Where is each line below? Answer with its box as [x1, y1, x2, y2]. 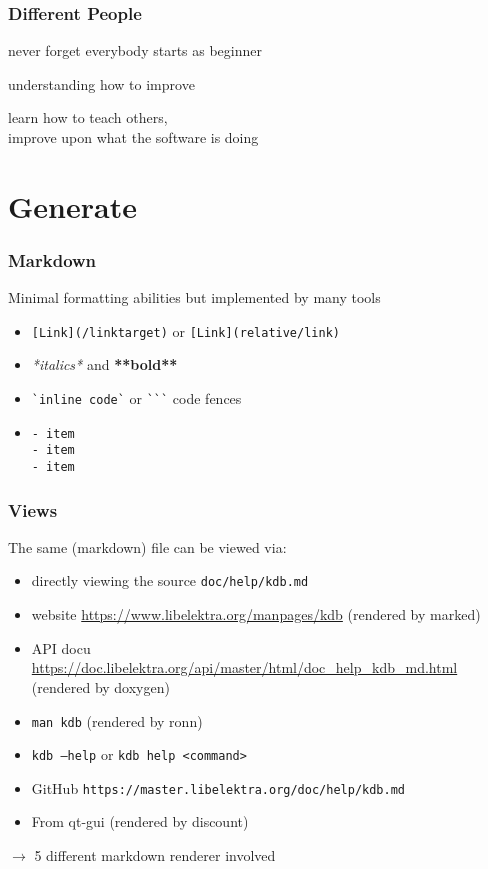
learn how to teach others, [8, 107, 168, 128]
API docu [31, 637, 91, 658]
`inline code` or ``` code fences [31, 388, 242, 409]
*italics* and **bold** [31, 354, 178, 375]
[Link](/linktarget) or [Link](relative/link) [31, 320, 340, 341]
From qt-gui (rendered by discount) [31, 811, 249, 832]
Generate [8, 185, 137, 226]
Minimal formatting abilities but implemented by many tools [8, 287, 381, 308]
